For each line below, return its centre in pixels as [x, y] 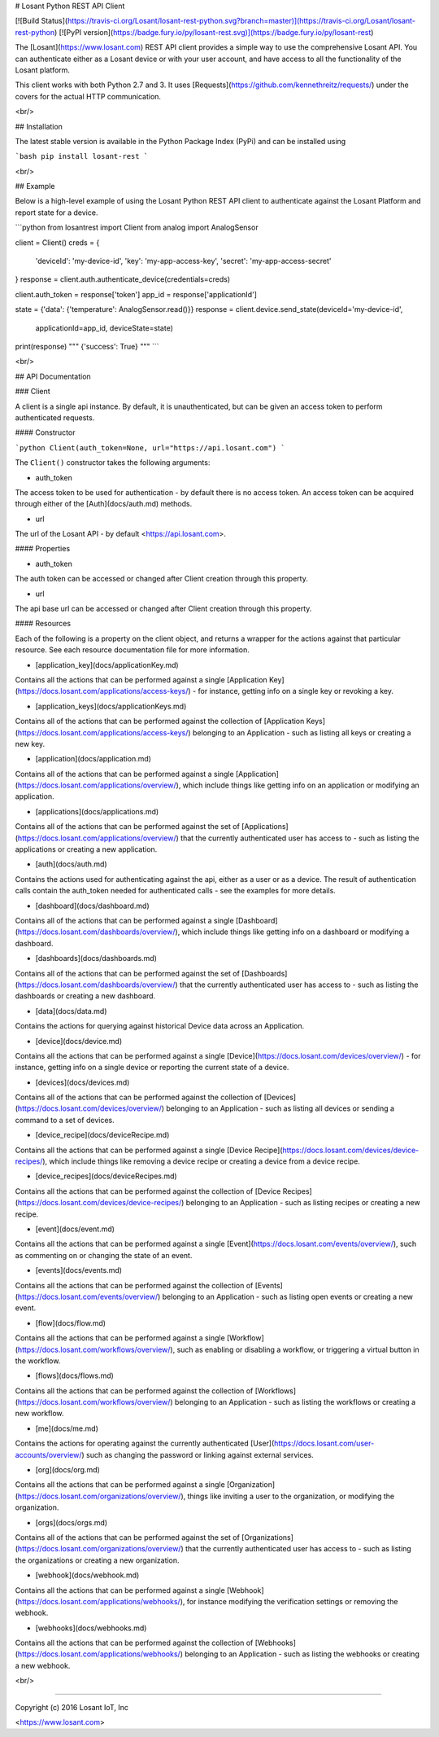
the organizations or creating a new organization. [97, 1560]
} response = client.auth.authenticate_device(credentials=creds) [123, 279]
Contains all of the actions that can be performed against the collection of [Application [160, 722]
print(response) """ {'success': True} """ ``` [87, 346]
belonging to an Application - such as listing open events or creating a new [288, 1296]
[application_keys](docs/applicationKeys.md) [111, 706]
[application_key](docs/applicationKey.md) [107, 665]
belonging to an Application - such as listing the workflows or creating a [296, 1402]
